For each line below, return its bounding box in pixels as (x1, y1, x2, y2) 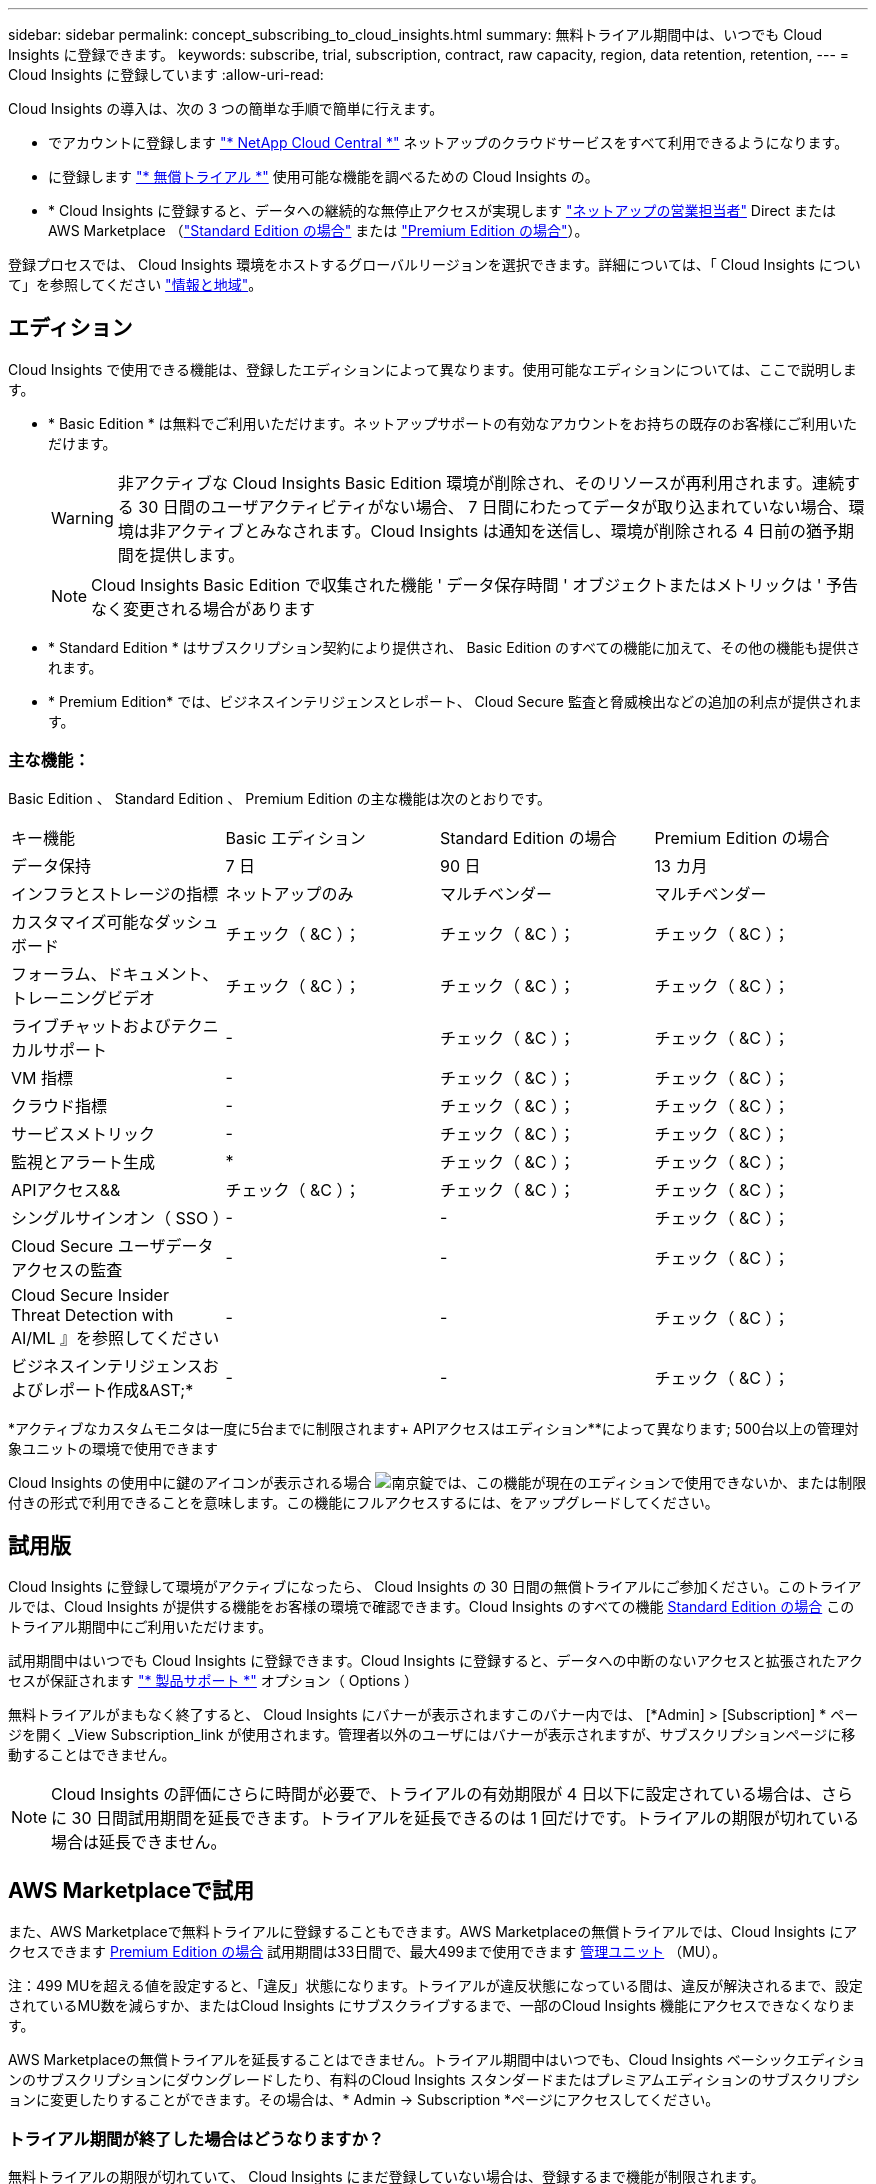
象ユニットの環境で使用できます (8, 1439, 218, 1457)
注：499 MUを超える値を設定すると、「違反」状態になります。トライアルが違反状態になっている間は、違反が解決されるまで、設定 (8, 1977, 863, 1995)
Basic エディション (225, 827, 366, 848)
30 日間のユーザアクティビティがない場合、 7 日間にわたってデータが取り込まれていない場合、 (138, 496, 849, 517)
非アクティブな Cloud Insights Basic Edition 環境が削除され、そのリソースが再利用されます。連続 (117, 472, 844, 493)
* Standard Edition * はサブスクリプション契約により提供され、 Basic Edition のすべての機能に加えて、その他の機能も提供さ (48, 638, 861, 656)
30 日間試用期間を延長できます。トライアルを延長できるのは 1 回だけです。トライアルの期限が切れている (71, 1808, 860, 1829)
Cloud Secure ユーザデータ (11, 1235, 214, 1256)
